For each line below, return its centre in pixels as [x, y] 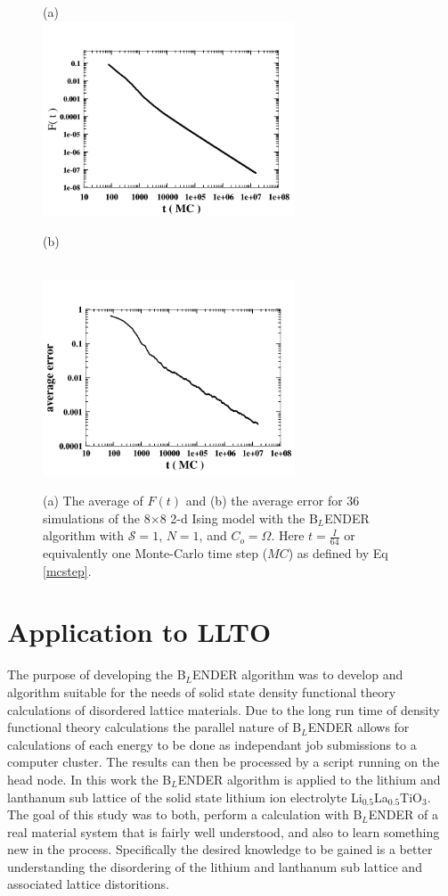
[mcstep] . [67, 570]
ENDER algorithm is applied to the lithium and [309, 779]
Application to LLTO [139, 632]
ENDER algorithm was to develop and [298, 674]
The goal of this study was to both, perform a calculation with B [185, 814]
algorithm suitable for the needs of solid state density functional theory [202, 691]
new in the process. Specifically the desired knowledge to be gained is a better [220, 849]
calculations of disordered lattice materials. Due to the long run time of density [224, 709]
